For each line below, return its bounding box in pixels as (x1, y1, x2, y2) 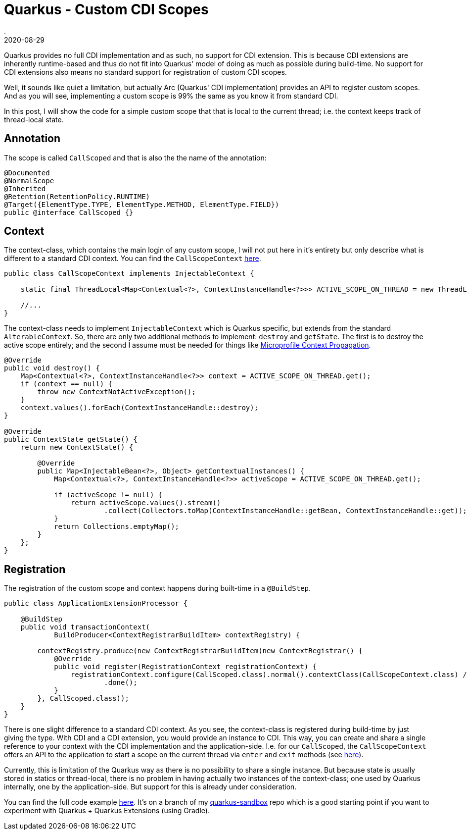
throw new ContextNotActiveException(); (37, 388, 196, 396)
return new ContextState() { (20, 443, 134, 452)
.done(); (104, 678, 138, 687)
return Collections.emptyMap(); (54, 522, 180, 531)
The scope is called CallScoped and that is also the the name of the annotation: (4, 153, 267, 162)
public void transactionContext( (20, 623, 150, 631)
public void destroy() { (4, 364, 100, 372)
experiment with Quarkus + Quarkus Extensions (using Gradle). (4, 806, 210, 815)
